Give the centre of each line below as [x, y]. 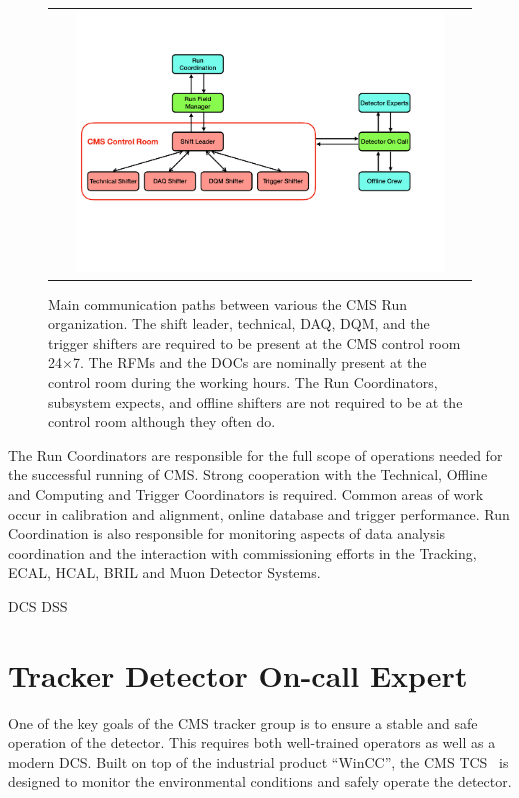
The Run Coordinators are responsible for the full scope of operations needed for [255, 454]
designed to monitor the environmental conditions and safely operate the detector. [260, 781]
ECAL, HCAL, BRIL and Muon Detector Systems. [164, 572]
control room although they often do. [162, 421]
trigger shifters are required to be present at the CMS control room [254, 342]
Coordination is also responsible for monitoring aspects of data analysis [227, 533]
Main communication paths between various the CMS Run [227, 303]
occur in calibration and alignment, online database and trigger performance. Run [259, 513]
